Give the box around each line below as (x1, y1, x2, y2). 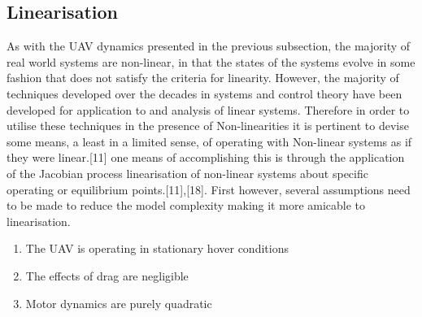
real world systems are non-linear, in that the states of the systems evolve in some (7, 53, 415, 70)
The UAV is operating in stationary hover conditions (25, 240, 289, 257)
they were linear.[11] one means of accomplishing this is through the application (7, 149, 405, 166)
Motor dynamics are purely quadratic (25, 294, 212, 311)
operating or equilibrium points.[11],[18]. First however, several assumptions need (7, 180, 411, 198)
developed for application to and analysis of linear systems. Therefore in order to (7, 101, 410, 118)
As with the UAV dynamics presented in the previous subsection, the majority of (7, 37, 411, 54)
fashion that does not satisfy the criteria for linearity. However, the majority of (7, 69, 399, 86)
